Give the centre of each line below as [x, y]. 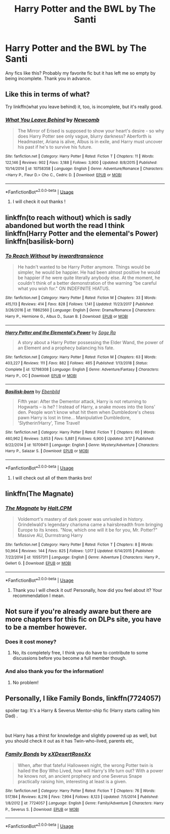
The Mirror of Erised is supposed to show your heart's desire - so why [91, 131]
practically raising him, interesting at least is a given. [72, 781]
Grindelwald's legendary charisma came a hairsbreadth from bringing [90, 525]
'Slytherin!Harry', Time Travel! [49, 423]
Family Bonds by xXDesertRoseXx [48, 754]
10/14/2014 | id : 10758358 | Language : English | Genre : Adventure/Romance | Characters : [84, 169]
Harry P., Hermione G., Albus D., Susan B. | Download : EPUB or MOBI [67, 316]
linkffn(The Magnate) [39, 494]
